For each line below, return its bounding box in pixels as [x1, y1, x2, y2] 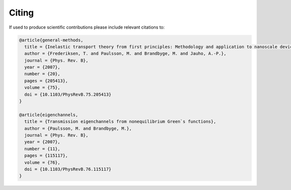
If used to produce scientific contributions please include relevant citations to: [9, 24, 165, 30]
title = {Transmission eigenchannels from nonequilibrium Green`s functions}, [24, 119, 216, 124]
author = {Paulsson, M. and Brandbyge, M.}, [24, 125, 132, 131]
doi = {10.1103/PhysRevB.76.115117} [24, 166, 112, 172]
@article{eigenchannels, [19, 112, 79, 118]
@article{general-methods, [19, 37, 83, 43]
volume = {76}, [24, 159, 61, 165]
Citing [9, 7, 34, 18]
